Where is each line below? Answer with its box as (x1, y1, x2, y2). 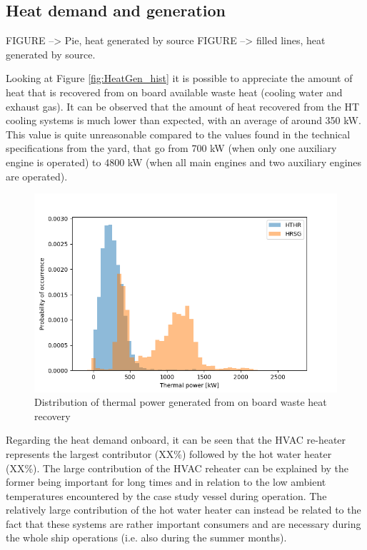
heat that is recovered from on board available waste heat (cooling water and (6, 84, 343, 99)
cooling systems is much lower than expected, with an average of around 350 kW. (6, 113, 361, 128)
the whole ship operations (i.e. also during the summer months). (6, 530, 287, 545)
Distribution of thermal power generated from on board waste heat (34, 394, 327, 409)
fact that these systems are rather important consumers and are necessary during (6, 516, 361, 531)
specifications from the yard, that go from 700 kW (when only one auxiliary (6, 141, 337, 156)
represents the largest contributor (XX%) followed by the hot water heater (6, 446, 332, 461)
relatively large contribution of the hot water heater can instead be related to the (6, 502, 361, 517)
